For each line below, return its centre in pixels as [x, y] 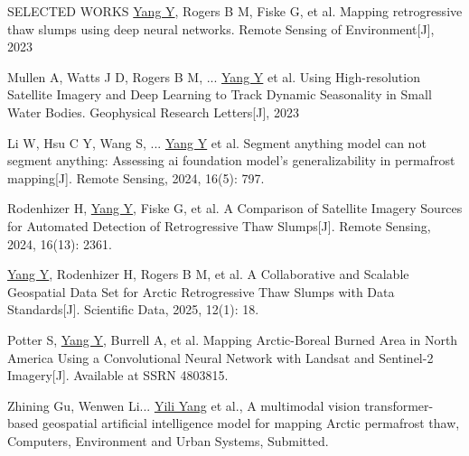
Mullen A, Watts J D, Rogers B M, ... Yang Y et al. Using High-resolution [214, 76]
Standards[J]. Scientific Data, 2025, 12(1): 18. [133, 309]
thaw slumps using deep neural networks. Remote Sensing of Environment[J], [221, 28]
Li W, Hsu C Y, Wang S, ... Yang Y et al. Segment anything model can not [217, 142]
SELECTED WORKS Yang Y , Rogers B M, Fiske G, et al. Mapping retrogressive [235, 11]
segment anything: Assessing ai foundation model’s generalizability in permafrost [231, 160]
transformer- [399, 405]
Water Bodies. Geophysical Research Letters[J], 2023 [153, 112]
